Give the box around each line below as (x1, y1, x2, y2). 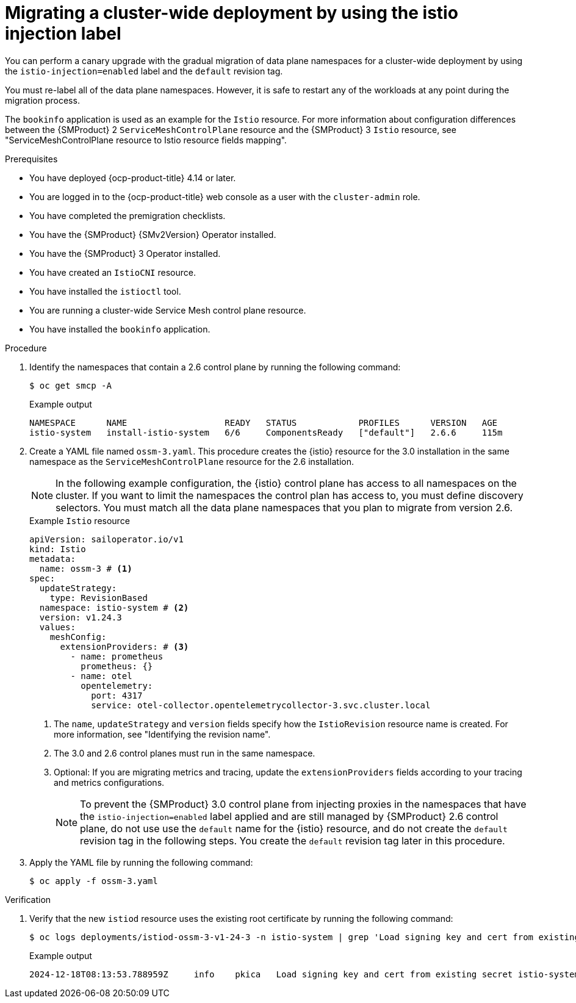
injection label (5, 23, 121, 44)
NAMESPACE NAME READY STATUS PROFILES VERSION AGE (29, 417, 498, 428)
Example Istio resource (29, 515, 130, 526)
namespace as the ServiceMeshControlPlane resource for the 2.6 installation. (29, 456, 355, 467)
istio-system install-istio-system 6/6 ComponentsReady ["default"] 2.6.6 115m (29, 427, 503, 437)
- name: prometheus (70, 651, 164, 661)
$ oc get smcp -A (29, 380, 112, 390)
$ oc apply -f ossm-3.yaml (29, 875, 158, 886)
